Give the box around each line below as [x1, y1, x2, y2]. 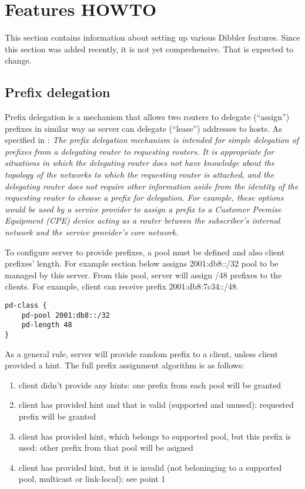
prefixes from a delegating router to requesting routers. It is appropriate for [5, 145, 274, 157]
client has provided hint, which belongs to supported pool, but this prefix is [18, 430, 291, 442]
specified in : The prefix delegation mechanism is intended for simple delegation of [5, 134, 299, 146]
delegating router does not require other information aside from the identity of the [5, 179, 299, 192]
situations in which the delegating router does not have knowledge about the [5, 157, 275, 169]
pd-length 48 [21, 321, 72, 330]
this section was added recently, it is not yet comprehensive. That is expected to [5, 42, 294, 55]
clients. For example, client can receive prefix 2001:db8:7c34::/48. [5, 280, 239, 292]
